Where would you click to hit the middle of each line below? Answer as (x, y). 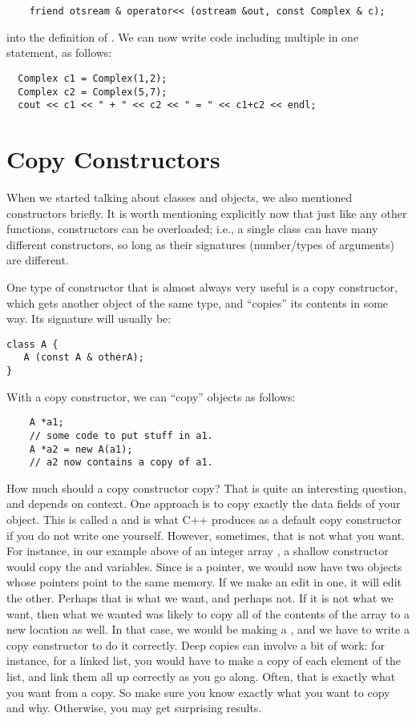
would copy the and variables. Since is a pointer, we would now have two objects (204, 566)
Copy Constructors (113, 159)
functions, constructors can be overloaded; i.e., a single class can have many (192, 229)
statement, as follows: (59, 52)
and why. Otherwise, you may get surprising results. (134, 708)
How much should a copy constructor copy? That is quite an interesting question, (207, 487)
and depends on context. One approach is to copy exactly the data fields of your (204, 503)
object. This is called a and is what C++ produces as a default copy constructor (204, 520)
